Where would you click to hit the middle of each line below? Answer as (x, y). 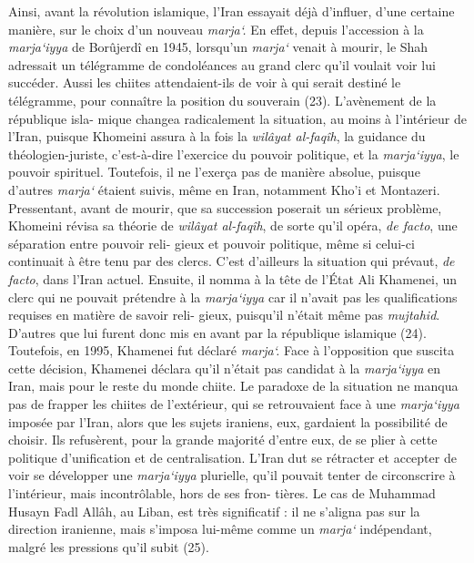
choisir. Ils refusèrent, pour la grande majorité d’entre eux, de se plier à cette (223, 440)
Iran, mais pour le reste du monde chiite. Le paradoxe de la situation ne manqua (233, 386)
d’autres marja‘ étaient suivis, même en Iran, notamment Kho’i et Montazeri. (224, 189)
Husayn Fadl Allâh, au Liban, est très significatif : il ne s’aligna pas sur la (214, 511)
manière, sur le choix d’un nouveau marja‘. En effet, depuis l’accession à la (216, 29)
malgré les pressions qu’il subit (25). (109, 546)
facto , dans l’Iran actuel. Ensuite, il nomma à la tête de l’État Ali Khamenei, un (233, 278)
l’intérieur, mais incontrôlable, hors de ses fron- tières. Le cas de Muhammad (222, 493)
